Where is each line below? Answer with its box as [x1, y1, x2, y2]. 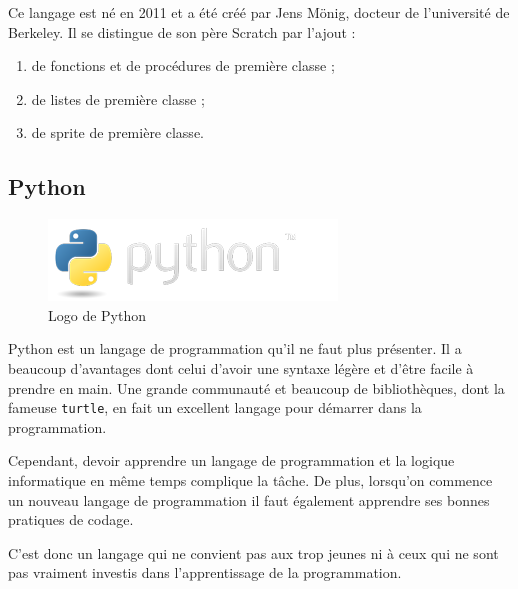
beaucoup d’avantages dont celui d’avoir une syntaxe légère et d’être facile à [8, 357, 474, 378]
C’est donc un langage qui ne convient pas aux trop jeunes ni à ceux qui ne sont [8, 542, 499, 563]
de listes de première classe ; [31, 88, 205, 109]
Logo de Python [48, 304, 147, 325]
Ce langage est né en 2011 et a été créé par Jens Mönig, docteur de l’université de [8, 2, 510, 22]
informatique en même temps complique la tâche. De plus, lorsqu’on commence [8, 469, 493, 490]
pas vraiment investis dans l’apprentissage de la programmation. [8, 562, 402, 583]
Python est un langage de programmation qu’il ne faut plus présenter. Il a [8, 338, 462, 359]
